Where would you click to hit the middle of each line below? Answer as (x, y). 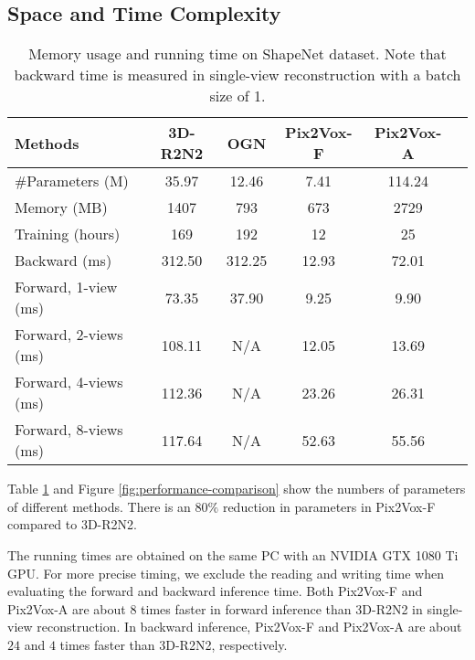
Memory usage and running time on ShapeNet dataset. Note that (237, 54)
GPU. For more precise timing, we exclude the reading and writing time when (226, 573)
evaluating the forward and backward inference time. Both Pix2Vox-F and (215, 591)
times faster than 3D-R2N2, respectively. (174, 644)
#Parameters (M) (72, 181)
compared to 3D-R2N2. (72, 524)
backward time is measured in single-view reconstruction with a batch (237, 75)
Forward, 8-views (69, 430)
